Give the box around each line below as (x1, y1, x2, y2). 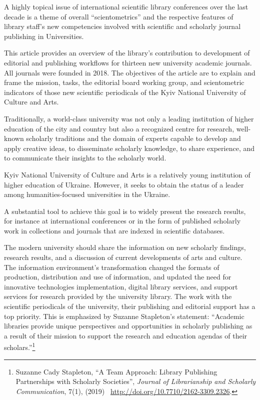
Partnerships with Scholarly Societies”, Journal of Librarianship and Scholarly (15, 376, 256, 386)
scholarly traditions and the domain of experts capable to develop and (26, 133, 241, 143)
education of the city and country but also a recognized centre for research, (4, 123, 234, 133)
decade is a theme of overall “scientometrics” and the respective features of (4, 11, 233, 21)
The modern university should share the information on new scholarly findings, (4, 242, 246, 252)
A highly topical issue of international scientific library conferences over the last (4, 1, 248, 11)
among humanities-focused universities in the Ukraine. (4, 189, 170, 199)
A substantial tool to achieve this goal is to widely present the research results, (4, 205, 246, 216)
